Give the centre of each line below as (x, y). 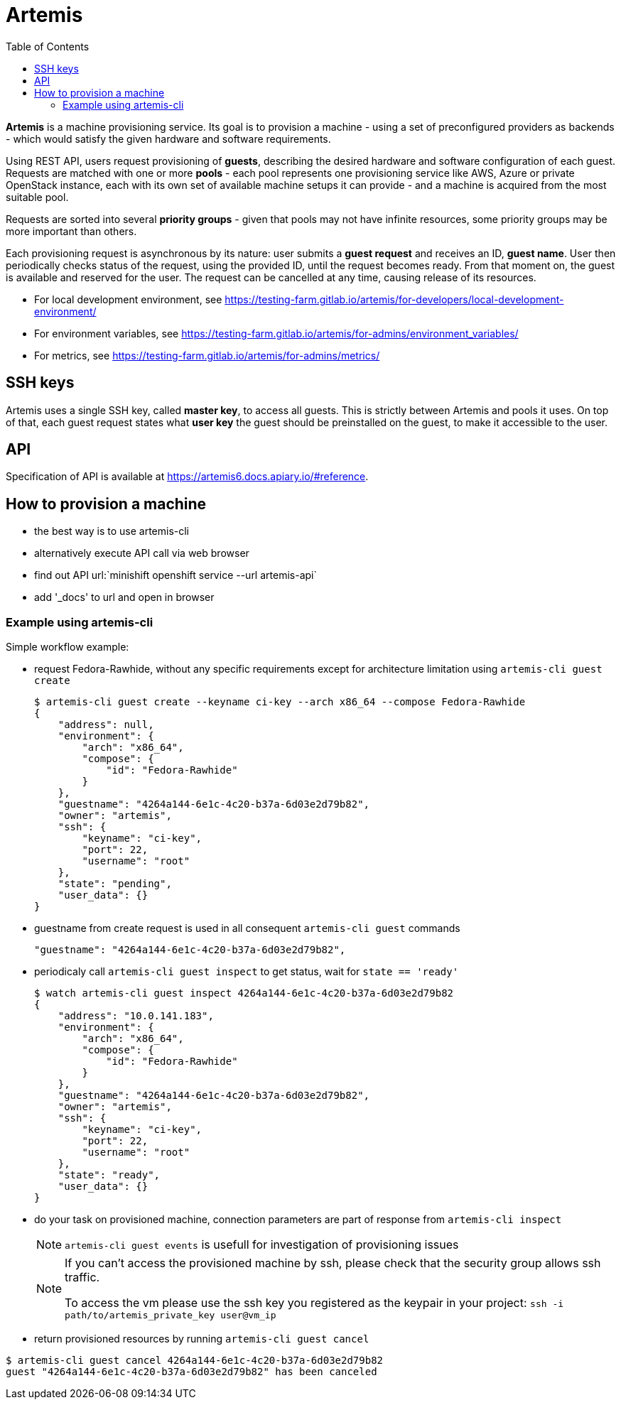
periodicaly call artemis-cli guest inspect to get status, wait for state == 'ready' (247, 972)
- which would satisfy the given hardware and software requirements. (168, 139)
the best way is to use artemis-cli (112, 531)
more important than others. (71, 231)
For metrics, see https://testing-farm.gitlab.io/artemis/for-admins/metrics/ (207, 355)
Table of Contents (48, 46)
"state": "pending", (115, 884)
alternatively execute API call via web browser (142, 553)
